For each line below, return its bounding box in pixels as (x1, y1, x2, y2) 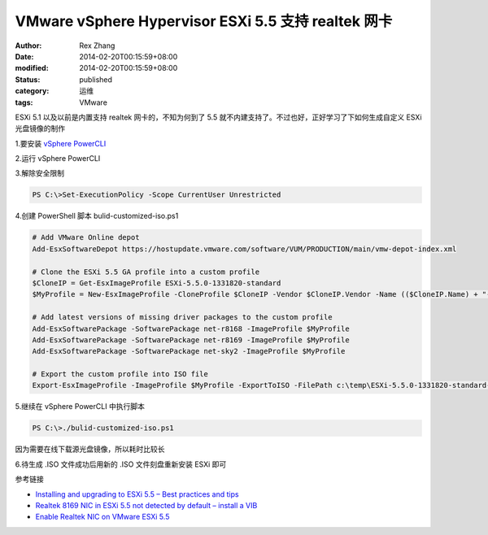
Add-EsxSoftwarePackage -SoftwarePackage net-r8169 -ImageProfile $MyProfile (32, 335, 350, 345)
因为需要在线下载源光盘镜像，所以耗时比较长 (15, 444, 165, 455)
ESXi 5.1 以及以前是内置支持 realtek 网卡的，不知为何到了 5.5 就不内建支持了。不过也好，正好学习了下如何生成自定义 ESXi (15, 112, 422, 122)
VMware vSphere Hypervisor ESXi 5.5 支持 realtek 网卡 (15, 12, 393, 30)
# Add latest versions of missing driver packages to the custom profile (32, 313, 333, 322)
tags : (15, 98, 33, 107)
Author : (15, 41, 42, 50)
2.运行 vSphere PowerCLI (15, 154, 101, 163)
